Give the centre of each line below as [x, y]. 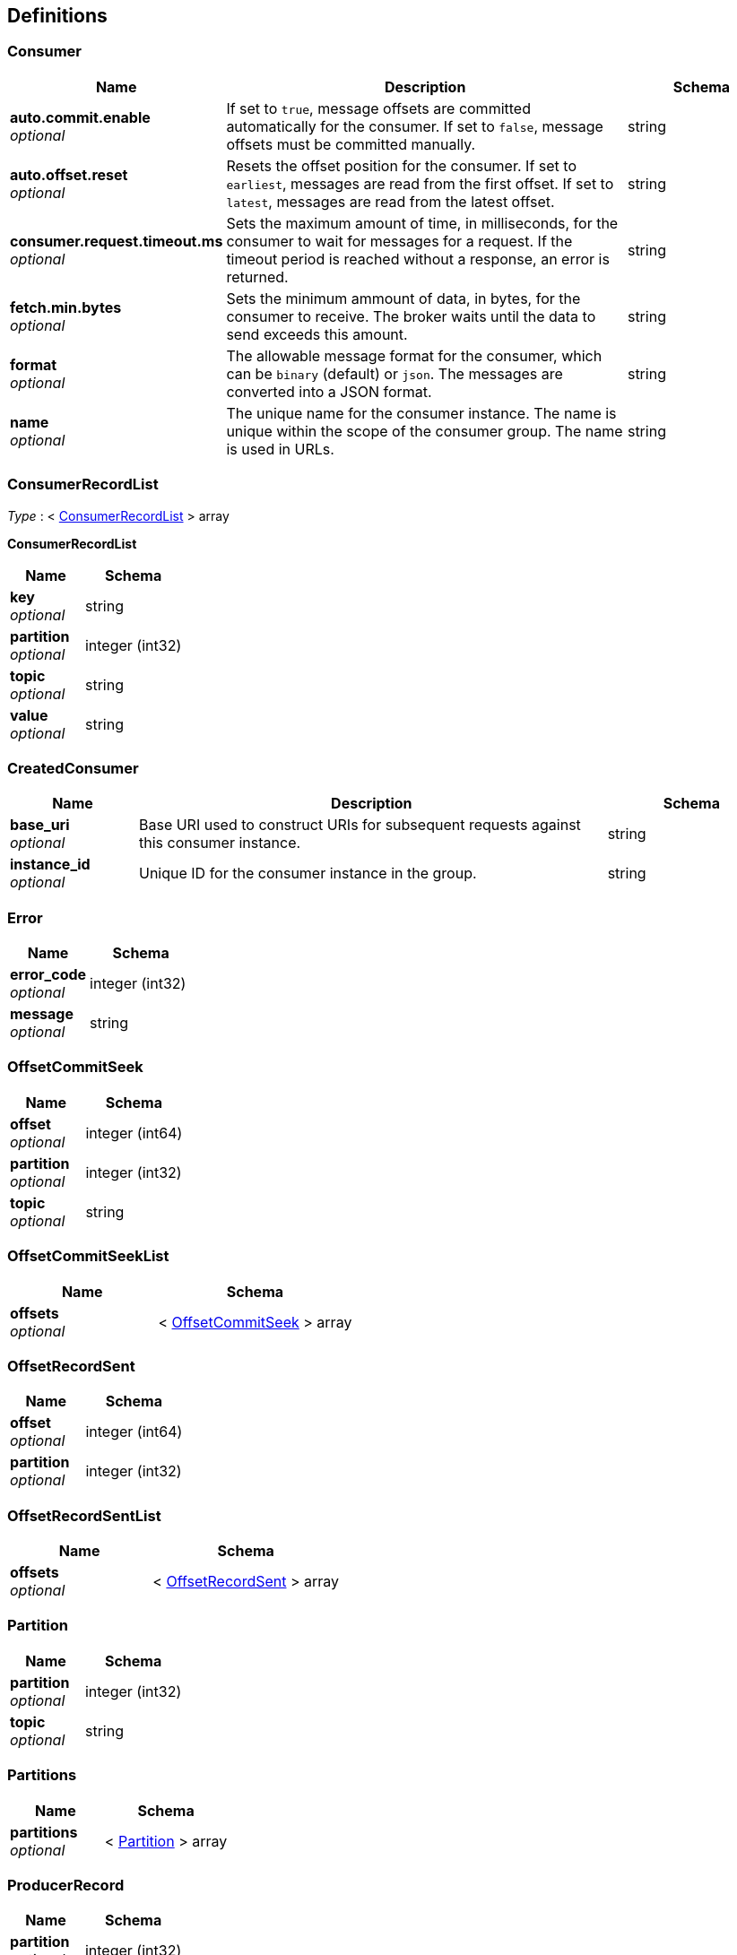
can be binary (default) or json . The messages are [395, 373]
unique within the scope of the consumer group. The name [425, 431]
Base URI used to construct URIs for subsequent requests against [360, 825]
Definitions [57, 16]
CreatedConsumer [73, 768]
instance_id [50, 865]
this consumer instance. [220, 843]
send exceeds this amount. [317, 334]
